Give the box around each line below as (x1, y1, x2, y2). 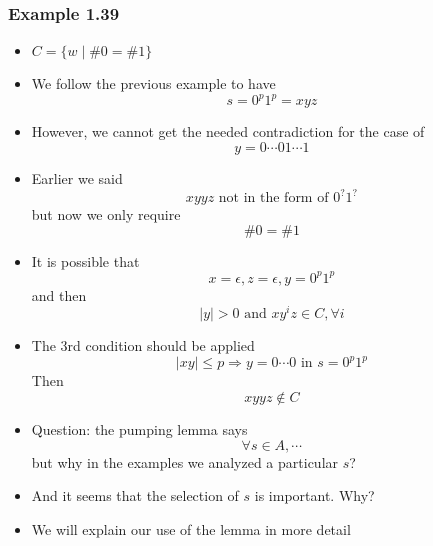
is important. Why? (254, 485, 375, 506)
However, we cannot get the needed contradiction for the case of (31, 121, 425, 142)
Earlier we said (31, 167, 123, 188)
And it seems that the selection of (31, 485, 239, 506)
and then (31, 284, 87, 305)
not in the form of (218, 191, 329, 205)
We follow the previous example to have (31, 73, 276, 94)
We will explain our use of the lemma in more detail (31, 518, 351, 539)
